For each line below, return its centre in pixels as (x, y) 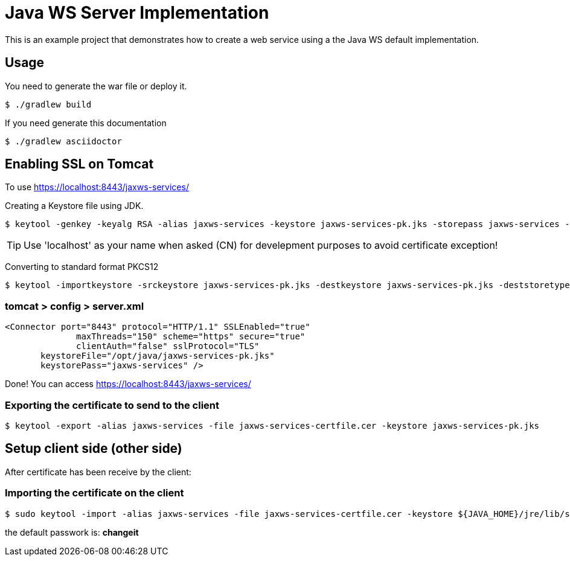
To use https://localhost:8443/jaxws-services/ (97, 187)
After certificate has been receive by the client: (98, 472)
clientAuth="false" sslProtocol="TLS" (168, 346)
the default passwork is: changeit (72, 532)
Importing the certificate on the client (94, 493)
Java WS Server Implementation (137, 13)
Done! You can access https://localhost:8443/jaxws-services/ (128, 384)
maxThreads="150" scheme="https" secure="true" (191, 337)
